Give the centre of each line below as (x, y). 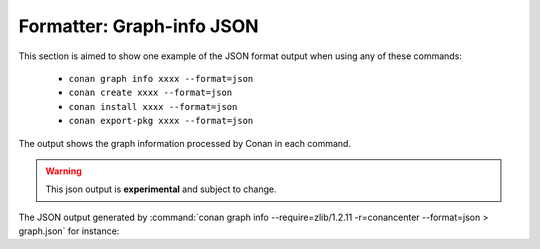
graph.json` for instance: (69, 231)
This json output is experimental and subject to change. (161, 189)
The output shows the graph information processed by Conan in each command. (185, 143)
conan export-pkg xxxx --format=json (161, 121)
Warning (63, 171)
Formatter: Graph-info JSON (138, 26)
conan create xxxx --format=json (150, 93)
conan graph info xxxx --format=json (161, 78)
